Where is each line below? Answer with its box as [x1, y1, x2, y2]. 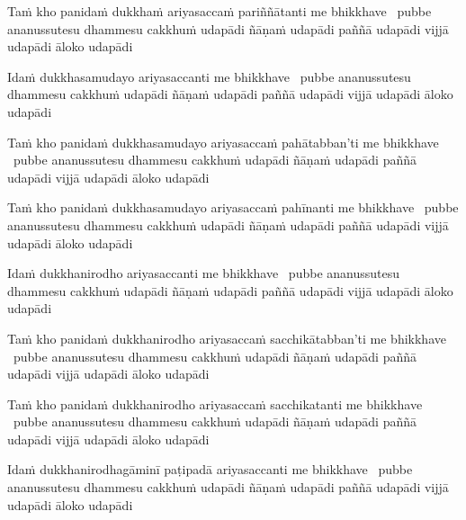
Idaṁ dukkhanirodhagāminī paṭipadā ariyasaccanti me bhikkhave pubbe [7, 460, 413, 479]
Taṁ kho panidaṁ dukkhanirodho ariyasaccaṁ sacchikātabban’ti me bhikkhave [7, 328, 446, 347]
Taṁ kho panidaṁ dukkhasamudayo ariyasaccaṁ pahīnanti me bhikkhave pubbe [7, 198, 459, 217]
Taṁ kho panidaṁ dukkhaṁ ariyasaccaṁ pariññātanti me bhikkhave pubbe [7, 2, 432, 20]
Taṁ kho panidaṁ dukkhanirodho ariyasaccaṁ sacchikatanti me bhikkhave [7, 394, 423, 413]
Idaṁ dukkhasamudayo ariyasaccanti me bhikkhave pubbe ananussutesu [7, 67, 411, 85]
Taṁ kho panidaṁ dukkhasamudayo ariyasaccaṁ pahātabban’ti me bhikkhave [7, 132, 439, 151]
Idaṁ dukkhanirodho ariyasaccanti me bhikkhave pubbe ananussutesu [7, 264, 400, 282]
